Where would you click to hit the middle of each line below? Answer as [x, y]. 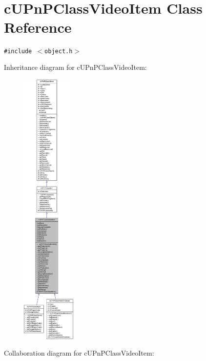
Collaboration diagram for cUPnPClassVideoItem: [79, 353]
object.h [59, 52]
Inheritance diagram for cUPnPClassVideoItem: [75, 67]
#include [18, 52]
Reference [38, 27]
